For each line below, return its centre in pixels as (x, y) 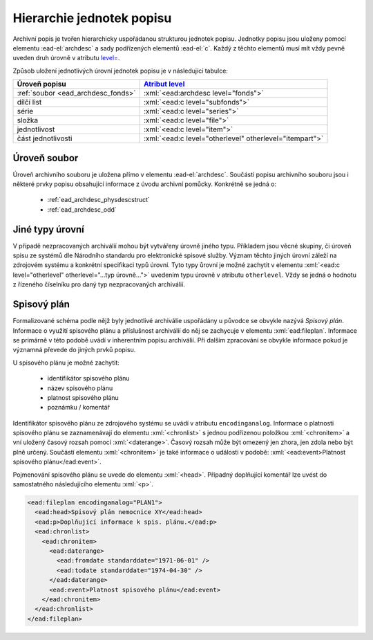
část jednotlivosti (45, 138)
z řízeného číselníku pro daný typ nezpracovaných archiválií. (99, 284)
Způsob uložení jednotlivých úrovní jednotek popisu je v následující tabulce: (120, 71)
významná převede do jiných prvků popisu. (74, 350)
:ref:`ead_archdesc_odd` (82, 209)
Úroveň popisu (41, 84)
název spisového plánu (80, 388)
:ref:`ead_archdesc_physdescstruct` (98, 200)
